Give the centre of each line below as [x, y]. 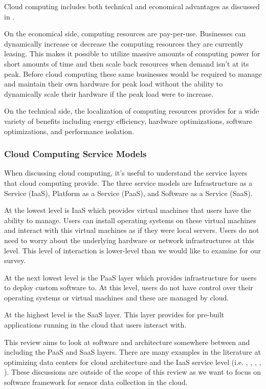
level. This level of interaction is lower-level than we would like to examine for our [132, 250]
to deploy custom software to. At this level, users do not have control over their [129, 287]
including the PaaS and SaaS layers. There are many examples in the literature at [132, 352]
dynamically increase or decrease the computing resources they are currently [124, 43]
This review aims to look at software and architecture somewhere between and [127, 342]
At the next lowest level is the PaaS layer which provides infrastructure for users [130, 277]
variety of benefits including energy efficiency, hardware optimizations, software [128, 121]
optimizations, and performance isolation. [69, 131]
